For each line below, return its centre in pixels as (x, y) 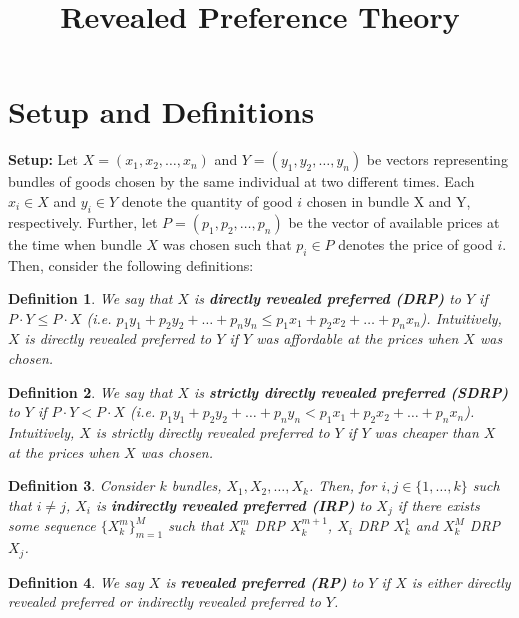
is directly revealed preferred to (118, 338)
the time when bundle (75, 243)
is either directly (461, 581)
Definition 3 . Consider (81, 485)
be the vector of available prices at (394, 221)
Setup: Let (43, 159)
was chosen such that (227, 243)
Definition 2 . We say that (90, 391)
